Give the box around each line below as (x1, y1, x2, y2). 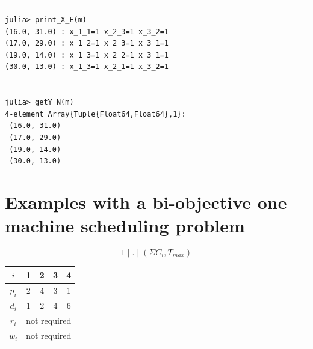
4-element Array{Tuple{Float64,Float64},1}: (5, 109, 186, 118)
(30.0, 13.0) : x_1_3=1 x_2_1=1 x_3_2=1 (5, 62, 169, 71)
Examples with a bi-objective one (5, 189, 287, 214)
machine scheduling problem (5, 213, 245, 238)
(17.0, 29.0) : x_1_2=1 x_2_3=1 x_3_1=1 (5, 39, 169, 48)
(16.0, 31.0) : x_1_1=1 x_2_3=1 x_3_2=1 (5, 27, 169, 36)
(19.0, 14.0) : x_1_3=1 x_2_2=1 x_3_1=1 (5, 50, 169, 59)
